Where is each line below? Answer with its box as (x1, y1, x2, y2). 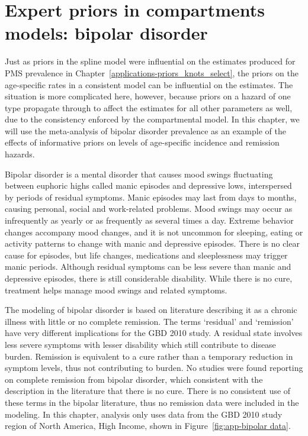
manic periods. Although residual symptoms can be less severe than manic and (5, 260, 291, 273)
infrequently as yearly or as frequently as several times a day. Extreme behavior (5, 214, 294, 227)
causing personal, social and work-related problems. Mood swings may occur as (5, 202, 293, 215)
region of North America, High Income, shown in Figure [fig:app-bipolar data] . (5, 419, 291, 432)
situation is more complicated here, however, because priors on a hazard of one (5, 90, 291, 102)
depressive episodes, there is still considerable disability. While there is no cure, (5, 272, 293, 284)
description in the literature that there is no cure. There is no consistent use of (5, 385, 291, 397)
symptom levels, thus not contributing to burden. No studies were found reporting (5, 361, 303, 374)
